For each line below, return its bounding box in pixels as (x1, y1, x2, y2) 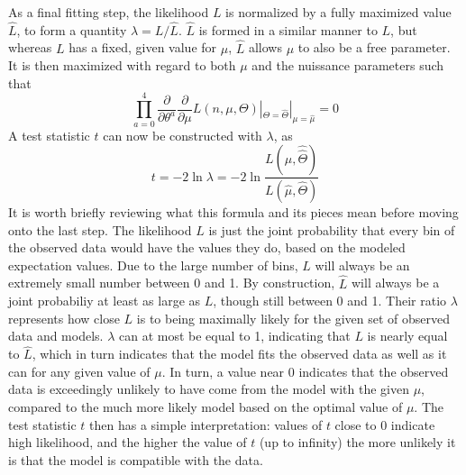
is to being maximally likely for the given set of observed (136, 308, 451, 327)
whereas (8, 38, 52, 57)
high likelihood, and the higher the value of (8, 433, 247, 452)
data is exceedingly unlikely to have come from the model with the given (8, 379, 409, 398)
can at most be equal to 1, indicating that (118, 326, 351, 345)
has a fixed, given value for (69, 38, 217, 57)
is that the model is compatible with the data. (8, 450, 263, 469)
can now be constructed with (103, 125, 262, 144)
